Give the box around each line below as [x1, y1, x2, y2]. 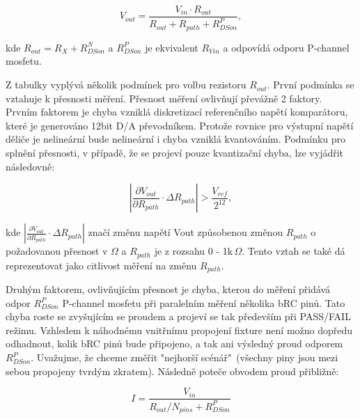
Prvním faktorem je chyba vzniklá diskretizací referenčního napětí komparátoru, [6, 104, 348, 119]
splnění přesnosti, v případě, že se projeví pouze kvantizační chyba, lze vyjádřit [6, 145, 344, 160]
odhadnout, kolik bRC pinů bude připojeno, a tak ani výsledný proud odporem [6, 336, 343, 351]
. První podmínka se [267, 77, 354, 92]
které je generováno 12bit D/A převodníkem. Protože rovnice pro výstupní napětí [6, 118, 354, 132]
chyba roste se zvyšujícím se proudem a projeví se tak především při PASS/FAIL [6, 309, 351, 324]
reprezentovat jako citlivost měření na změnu [6, 258, 197, 272]
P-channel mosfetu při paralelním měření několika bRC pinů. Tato [62, 295, 345, 310]
